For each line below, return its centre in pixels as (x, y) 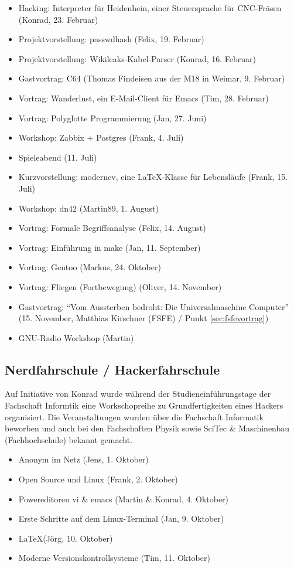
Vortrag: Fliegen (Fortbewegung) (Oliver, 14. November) (120, 286)
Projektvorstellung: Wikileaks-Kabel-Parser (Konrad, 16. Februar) (137, 58)
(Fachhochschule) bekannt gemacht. (69, 439)
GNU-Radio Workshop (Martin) (76, 337)
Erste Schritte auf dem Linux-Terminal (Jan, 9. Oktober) (121, 518)
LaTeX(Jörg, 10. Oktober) (66, 538)
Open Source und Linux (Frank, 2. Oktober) (98, 479)
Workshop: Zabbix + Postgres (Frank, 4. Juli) (101, 137)
